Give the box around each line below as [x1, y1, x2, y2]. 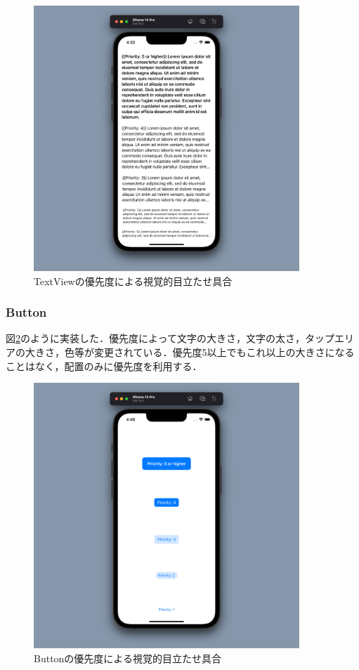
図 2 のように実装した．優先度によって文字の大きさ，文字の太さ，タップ [6, 331, 334, 346]
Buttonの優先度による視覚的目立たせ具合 [34, 650, 221, 665]
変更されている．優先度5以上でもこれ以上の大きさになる [93, 344, 355, 359]
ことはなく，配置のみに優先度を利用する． [6, 358, 202, 373]
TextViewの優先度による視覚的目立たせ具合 [34, 273, 233, 288]
